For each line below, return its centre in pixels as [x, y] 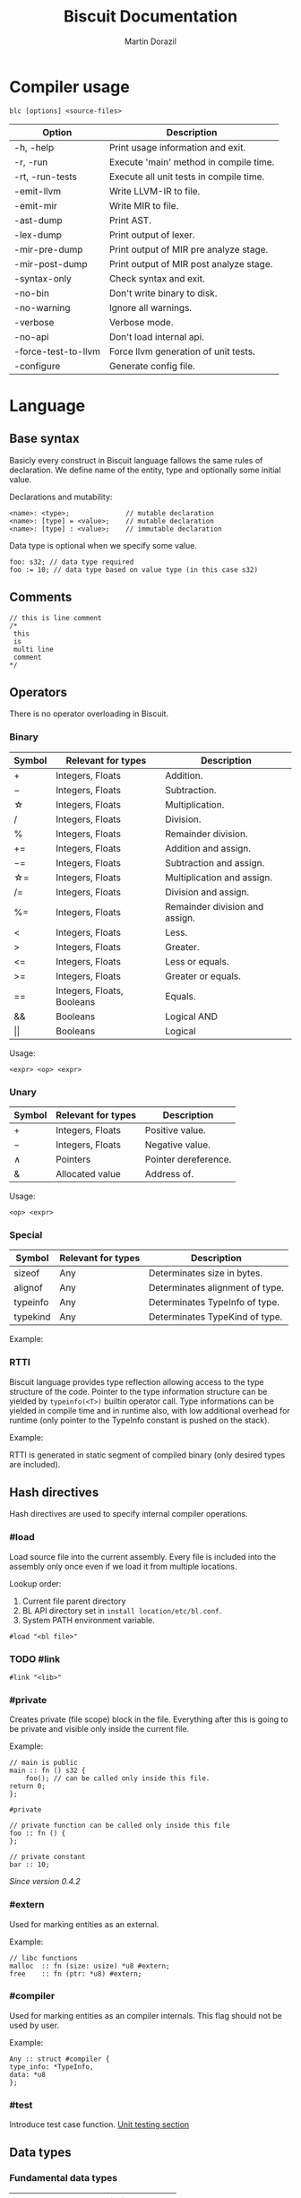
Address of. [169, 1173]
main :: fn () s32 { [48, 1771]
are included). [35, 1464]
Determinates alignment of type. [216, 1288]
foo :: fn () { [38, 1834]
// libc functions [43, 1958]
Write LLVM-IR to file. [155, 191]
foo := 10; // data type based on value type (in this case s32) [133, 570]
